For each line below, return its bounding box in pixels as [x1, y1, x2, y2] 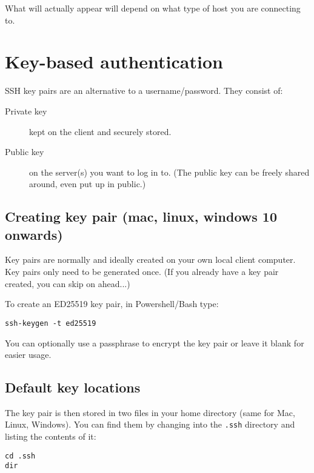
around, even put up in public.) [29, 177, 146, 190]
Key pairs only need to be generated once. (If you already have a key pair [5, 265, 279, 278]
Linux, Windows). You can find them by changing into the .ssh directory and [5, 418, 295, 431]
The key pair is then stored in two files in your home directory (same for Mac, [5, 406, 295, 418]
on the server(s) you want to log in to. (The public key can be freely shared [29, 165, 310, 178]
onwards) [5, 225, 63, 243]
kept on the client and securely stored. [29, 125, 172, 137]
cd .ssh [5, 451, 36, 460]
